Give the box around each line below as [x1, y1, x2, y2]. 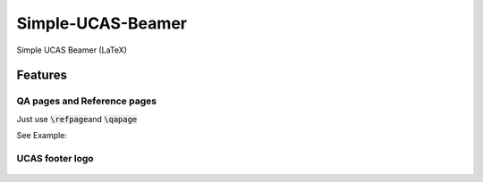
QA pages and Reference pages [16, 95, 157, 107]
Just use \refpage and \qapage [16, 113, 138, 124]
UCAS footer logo [16, 152, 94, 164]
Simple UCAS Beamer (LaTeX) [16, 45, 127, 55]
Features [16, 68, 67, 83]
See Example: [16, 130, 67, 141]
